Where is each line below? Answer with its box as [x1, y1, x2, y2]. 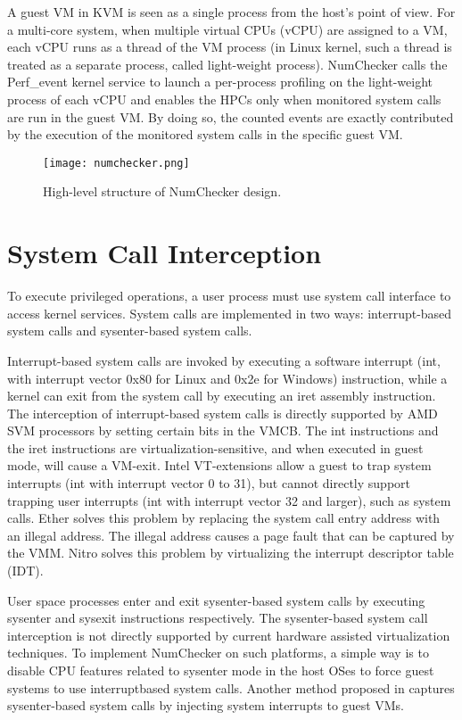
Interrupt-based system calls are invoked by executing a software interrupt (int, [7, 351, 441, 369]
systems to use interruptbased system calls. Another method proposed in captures [7, 678, 455, 697]
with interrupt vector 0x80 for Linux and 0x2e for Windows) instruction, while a [7, 368, 448, 387]
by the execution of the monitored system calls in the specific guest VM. [7, 125, 403, 144]
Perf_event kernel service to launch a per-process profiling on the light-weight [7, 72, 433, 91]
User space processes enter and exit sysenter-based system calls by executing [7, 591, 425, 609]
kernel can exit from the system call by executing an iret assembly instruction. [7, 386, 436, 405]
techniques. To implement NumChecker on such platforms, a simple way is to [7, 643, 429, 662]
